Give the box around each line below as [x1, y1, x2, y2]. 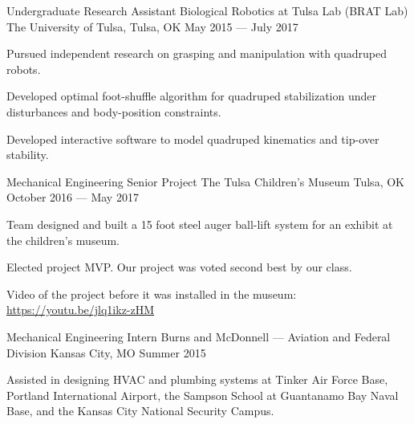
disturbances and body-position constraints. [6, 103, 221, 120]
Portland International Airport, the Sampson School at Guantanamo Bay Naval [6, 386, 399, 403]
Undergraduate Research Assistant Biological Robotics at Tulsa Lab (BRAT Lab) [6, 2, 408, 18]
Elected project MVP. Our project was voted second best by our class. [6, 259, 352, 275]
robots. [6, 60, 41, 77]
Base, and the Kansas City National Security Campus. [6, 402, 274, 419]
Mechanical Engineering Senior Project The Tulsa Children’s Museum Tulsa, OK [6, 173, 404, 190]
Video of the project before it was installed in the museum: [6, 285, 297, 302]
